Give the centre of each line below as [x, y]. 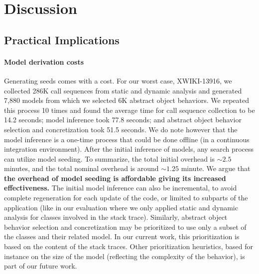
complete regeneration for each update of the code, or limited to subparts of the [126, 198]
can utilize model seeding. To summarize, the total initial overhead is [110, 158]
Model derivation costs [44, 61]
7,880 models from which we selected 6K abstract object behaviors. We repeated [127, 100]
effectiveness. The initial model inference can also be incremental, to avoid [121, 188]
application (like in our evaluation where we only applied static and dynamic [121, 207]
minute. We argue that [216, 168]
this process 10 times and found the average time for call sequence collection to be [129, 110]
